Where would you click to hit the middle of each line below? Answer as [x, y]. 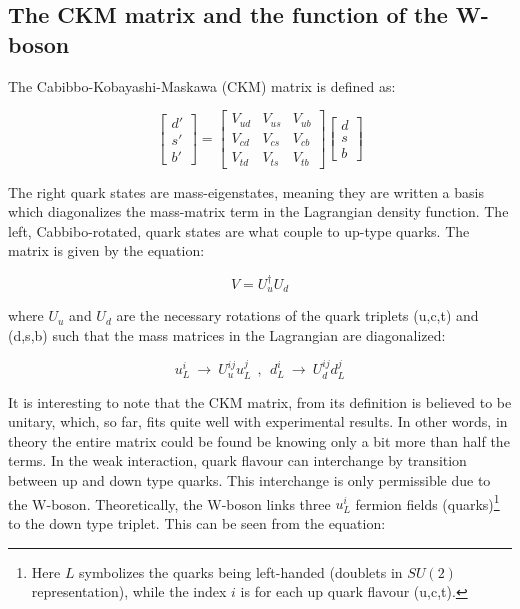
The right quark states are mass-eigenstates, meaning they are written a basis [246, 191]
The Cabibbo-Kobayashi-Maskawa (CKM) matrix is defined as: [202, 85]
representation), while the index [129, 591]
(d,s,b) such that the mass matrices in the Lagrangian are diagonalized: [227, 334]
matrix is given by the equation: [106, 250]
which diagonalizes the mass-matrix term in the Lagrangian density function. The [258, 211]
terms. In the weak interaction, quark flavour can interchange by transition [237, 460]
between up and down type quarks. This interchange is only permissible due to [249, 480]
